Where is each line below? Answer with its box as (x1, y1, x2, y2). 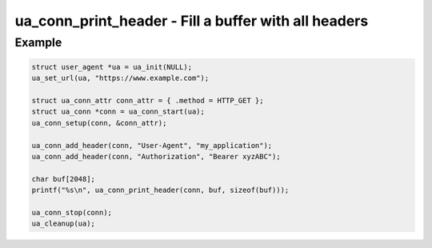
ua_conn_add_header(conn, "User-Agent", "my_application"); (31, 141, 273, 150)
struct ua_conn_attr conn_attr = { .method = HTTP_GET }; (31, 96, 264, 105)
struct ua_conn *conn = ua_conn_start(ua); (31, 107, 206, 116)
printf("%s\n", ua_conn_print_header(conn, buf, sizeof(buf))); (31, 186, 290, 195)
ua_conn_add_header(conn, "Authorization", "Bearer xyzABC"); (31, 152, 281, 161)
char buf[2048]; (31, 174, 96, 183)
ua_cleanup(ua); (31, 219, 96, 228)
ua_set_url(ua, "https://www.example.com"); (31, 74, 210, 83)
